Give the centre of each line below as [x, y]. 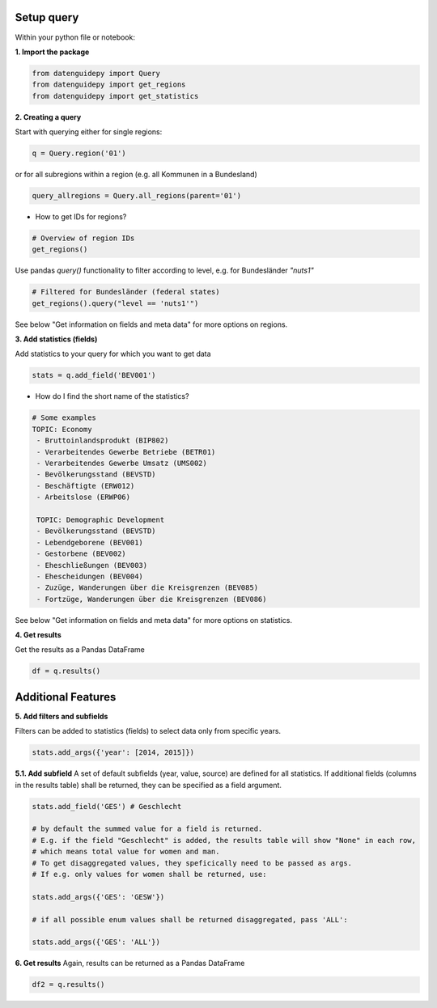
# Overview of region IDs [83, 238]
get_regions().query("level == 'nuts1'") [115, 303]
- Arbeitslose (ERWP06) [84, 497]
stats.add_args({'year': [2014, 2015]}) [113, 753]
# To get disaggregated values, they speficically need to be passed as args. [192, 863]
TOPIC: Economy [62, 429]
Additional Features [66, 697]
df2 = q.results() [68, 985]
